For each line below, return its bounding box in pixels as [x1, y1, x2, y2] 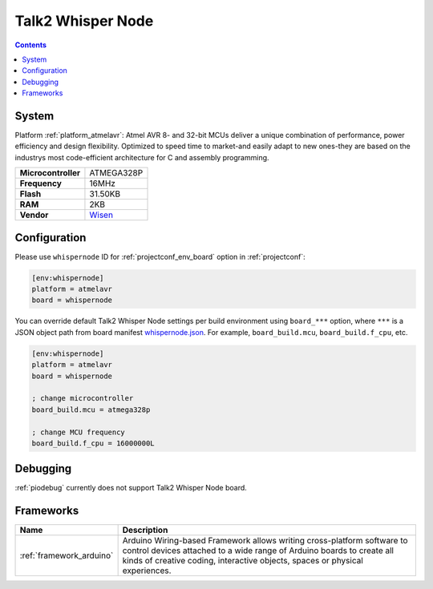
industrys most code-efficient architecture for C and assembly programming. [14, 152, 269, 162]
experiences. [122, 565, 172, 576]
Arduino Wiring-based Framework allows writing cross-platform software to [122, 535, 408, 547]
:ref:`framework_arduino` [19, 550, 114, 561]
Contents [14, 40, 47, 50]
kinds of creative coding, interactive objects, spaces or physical [122, 555, 364, 567]
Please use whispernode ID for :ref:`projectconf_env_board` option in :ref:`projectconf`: [14, 252, 306, 261]
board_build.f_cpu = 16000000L [31, 438, 156, 448]
